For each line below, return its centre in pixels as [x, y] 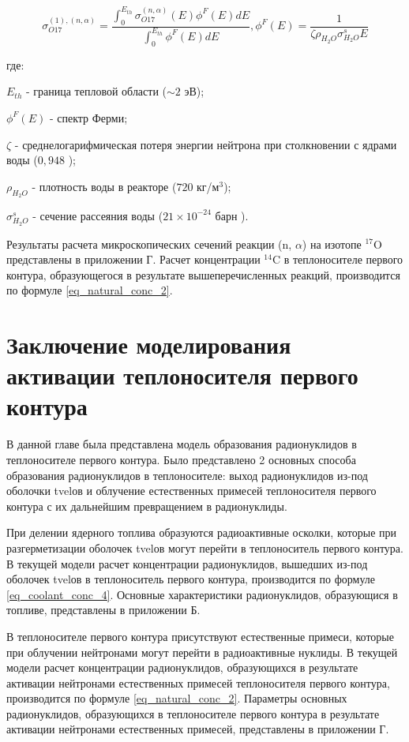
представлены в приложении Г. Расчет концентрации [133, 259]
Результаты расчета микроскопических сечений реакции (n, [149, 244]
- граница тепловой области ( [96, 91]
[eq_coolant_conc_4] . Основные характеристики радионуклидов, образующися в [202, 594]
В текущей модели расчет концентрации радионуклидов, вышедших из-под [187, 563]
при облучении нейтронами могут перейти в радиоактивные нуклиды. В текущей [202, 652]
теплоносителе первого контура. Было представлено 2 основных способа [181, 459]
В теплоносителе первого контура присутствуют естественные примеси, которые [200, 636]
